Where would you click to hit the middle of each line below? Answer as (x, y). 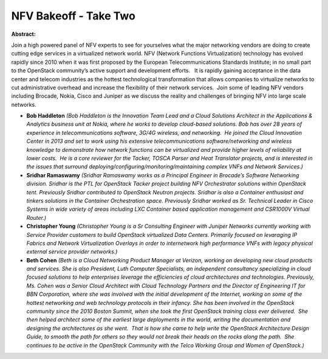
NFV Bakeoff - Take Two (73, 16)
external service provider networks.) (72, 251)
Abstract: (23, 34)
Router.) (36, 217)
